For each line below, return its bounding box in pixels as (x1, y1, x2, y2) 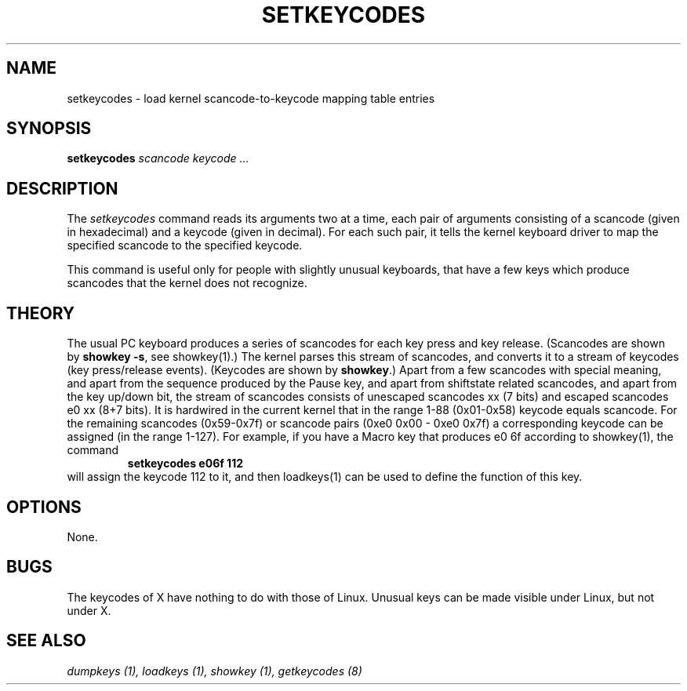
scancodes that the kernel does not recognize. (67, 276, 307, 290)
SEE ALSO (6, 631, 86, 651)
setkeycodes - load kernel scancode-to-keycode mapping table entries (67, 91, 435, 105)
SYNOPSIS (6, 118, 92, 139)
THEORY (6, 303, 75, 323)
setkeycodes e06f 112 (127, 456, 244, 471)
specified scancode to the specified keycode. (67, 238, 303, 253)
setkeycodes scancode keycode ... (67, 151, 249, 165)
